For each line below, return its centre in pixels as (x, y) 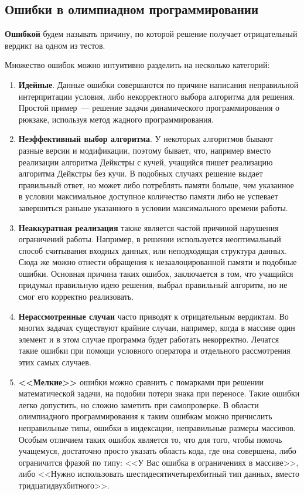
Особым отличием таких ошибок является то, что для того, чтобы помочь (150, 439)
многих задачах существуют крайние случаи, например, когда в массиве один (157, 328)
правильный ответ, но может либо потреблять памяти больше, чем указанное (156, 184)
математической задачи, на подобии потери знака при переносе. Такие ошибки (159, 393)
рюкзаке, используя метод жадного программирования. (116, 119)
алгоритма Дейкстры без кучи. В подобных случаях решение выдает (141, 173)
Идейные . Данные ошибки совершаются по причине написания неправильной (158, 84)
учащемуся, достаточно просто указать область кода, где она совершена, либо (157, 451)
